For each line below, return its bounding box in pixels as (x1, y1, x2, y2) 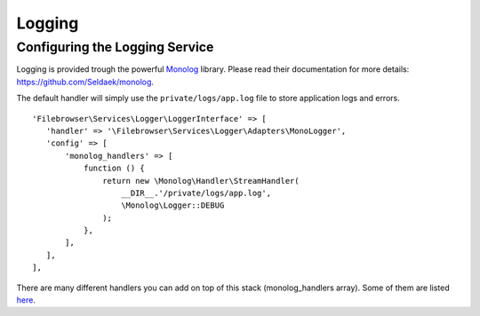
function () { (83, 163, 146, 173)
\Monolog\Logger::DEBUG (121, 201, 225, 210)
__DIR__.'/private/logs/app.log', (121, 187, 271, 198)
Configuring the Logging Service (16, 39, 214, 55)
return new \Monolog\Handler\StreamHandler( (102, 176, 300, 186)
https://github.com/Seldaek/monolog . (16, 76, 155, 87)
